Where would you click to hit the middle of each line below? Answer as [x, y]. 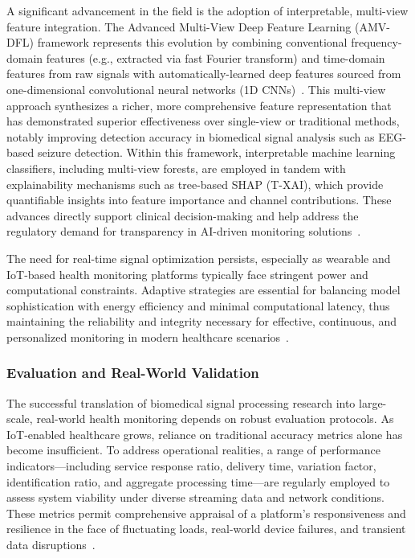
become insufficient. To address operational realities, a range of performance [194, 450]
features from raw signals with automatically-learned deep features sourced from [204, 74]
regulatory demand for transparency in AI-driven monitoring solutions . [184, 231]
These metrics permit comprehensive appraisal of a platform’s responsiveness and [206, 513]
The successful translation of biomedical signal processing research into [181, 402]
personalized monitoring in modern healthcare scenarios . [148, 336]
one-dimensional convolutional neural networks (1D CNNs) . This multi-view [196, 89]
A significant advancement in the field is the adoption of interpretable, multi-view [207, 10]
